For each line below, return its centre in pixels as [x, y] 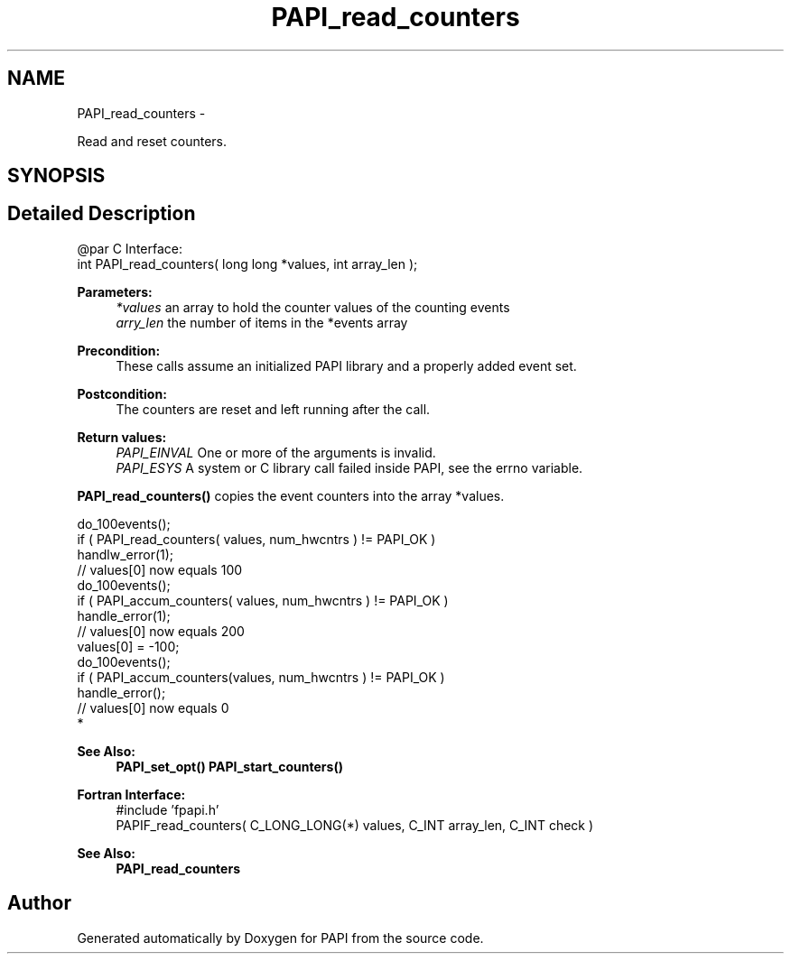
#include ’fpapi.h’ [168, 809]
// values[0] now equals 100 [160, 569]
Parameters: [115, 291]
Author [39, 903]
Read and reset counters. [152, 141]
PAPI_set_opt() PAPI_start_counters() [229, 766]
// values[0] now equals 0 [153, 707]
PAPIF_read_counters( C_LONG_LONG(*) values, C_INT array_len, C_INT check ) [355, 825]
